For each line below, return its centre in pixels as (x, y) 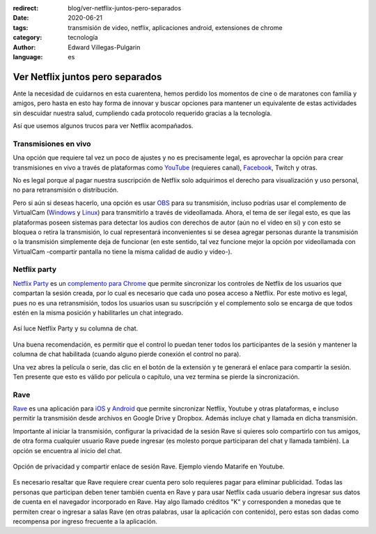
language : (28, 56)
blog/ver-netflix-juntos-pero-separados (125, 8)
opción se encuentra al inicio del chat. (68, 450)
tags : (21, 27)
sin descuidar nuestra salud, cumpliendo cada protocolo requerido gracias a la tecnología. (142, 113)
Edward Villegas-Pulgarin (104, 47)
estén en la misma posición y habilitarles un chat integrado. (98, 313)
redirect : (26, 8)
